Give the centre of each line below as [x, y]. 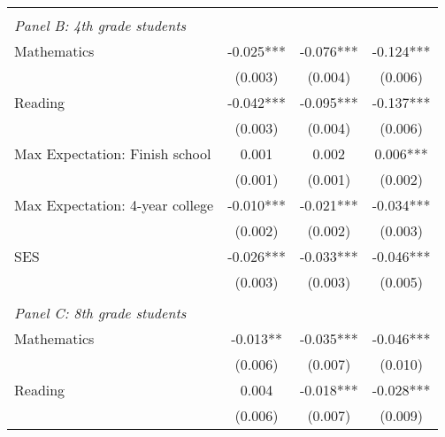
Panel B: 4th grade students [100, 25]
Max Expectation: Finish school [113, 153]
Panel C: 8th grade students [100, 313]
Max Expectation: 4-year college [114, 205]
